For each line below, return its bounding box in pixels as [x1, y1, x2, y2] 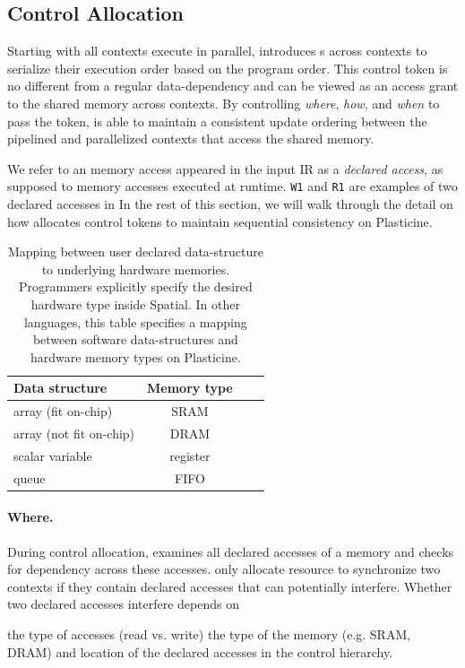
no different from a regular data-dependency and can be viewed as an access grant [7, 76, 459, 95]
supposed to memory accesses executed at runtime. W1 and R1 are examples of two [7, 177, 458, 195]
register [169, 446, 211, 464]
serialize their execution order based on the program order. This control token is [7, 58, 448, 77]
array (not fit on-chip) [13, 424, 135, 443]
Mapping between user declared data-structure [7, 242, 263, 261]
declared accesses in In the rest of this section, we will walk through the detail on [7, 195, 453, 213]
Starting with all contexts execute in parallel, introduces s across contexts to [7, 41, 427, 60]
